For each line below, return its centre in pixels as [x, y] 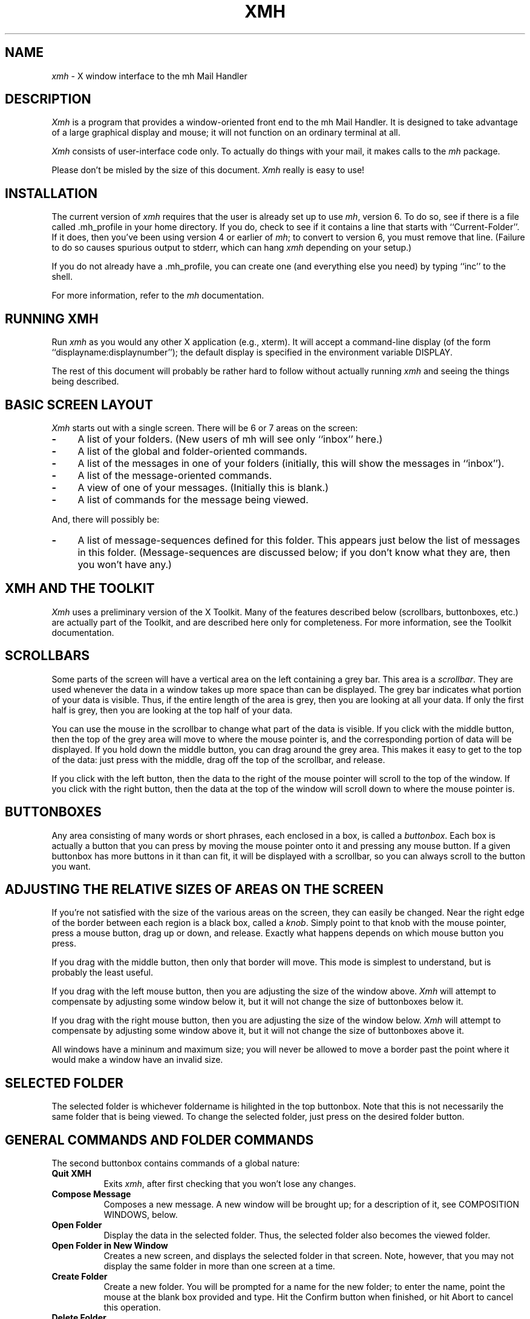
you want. [71, 866]
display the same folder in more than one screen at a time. [219, 1266]
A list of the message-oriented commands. [175, 475]
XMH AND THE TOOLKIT [80, 589]
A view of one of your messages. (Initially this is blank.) [203, 487]
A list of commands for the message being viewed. [193, 499]
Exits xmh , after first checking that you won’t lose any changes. [230, 1184]
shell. [62, 277]
